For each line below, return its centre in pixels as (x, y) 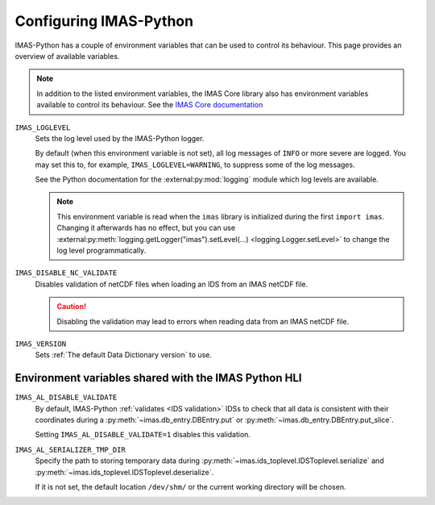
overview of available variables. (67, 56)
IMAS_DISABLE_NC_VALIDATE (66, 273)
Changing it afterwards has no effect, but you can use (146, 228)
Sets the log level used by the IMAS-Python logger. (120, 138)
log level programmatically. (101, 251)
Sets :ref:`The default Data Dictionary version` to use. (124, 355)
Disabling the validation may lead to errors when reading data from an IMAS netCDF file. (203, 321)
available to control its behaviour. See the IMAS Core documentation (150, 105)
